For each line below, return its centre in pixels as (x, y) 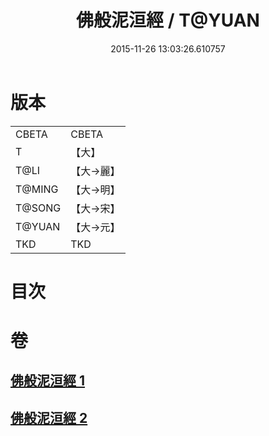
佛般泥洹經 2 (49, 417)
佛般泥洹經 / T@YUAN (168, 20)
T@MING (37, 189)
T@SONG (38, 208)
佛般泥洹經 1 (48, 381)
